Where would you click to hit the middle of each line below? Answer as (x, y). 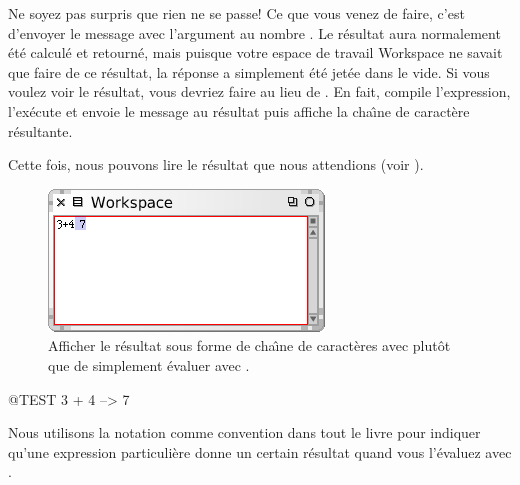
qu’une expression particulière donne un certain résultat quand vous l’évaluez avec (260, 451)
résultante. (40, 130)
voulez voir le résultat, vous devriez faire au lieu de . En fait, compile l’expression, (259, 91)
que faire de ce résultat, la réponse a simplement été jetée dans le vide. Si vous (249, 71)
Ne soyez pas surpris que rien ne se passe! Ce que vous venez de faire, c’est (236, 13)
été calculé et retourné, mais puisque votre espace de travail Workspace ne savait (255, 52)
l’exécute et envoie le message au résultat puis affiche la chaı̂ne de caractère (239, 110)
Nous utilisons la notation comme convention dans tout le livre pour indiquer (244, 432)
